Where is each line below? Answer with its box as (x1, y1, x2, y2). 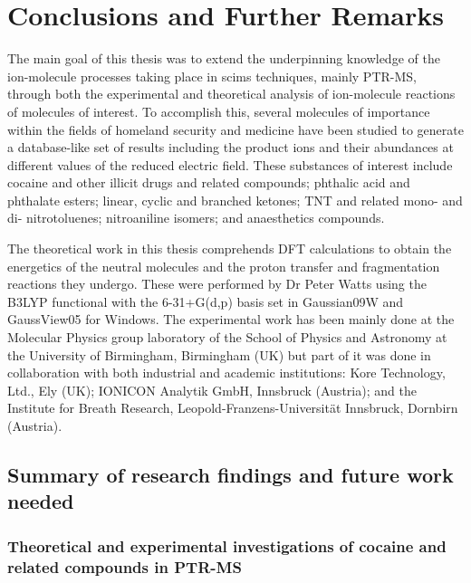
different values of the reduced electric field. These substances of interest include (7, 155, 453, 174)
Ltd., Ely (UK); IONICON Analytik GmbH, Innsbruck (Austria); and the (7, 380, 417, 399)
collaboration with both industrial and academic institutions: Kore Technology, (7, 363, 446, 382)
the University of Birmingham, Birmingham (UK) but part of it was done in (7, 345, 431, 364)
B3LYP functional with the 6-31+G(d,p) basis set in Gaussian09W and (7, 291, 404, 311)
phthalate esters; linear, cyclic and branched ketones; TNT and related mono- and (7, 190, 463, 209)
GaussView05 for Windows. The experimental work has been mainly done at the (7, 310, 455, 329)
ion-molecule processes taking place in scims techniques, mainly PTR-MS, (7, 66, 417, 85)
